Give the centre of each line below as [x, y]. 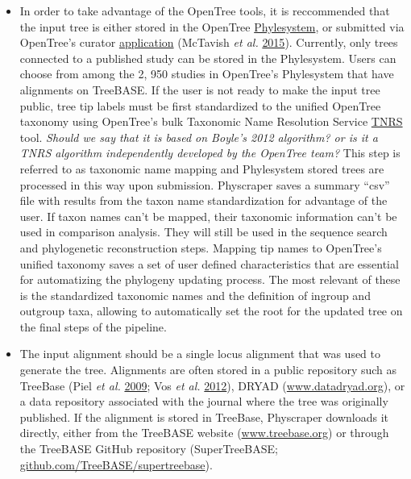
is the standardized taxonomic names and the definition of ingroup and [195, 295]
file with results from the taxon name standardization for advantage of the [203, 200]
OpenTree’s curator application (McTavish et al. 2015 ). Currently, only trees [209, 42]
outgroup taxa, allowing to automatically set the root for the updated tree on [211, 311]
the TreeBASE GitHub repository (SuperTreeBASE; [149, 449]
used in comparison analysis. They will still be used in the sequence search [203, 232]
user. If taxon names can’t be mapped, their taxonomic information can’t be [208, 216]
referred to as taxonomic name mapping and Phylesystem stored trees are [202, 168]
